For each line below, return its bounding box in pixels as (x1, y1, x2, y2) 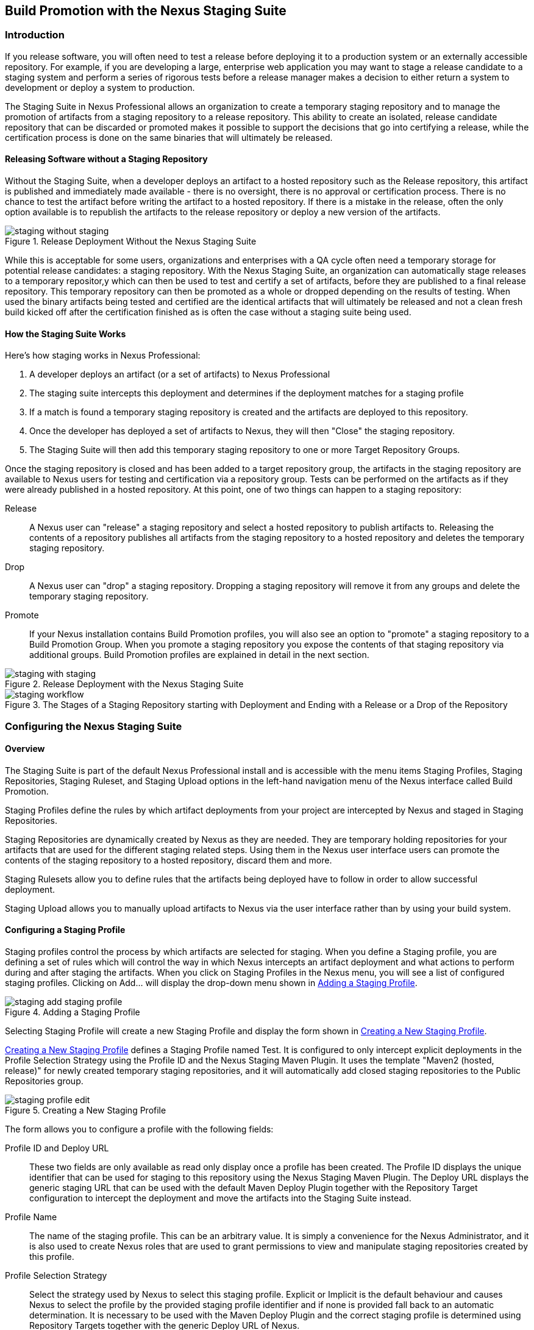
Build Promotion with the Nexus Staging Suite (5, 3, 287, 18)
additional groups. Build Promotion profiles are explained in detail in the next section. (29, 649, 369, 660)
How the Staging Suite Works (5, 328, 126, 339)
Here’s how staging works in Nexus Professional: (5, 350, 201, 361)
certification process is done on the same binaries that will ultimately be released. (5, 132, 333, 143)
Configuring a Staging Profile (5, 924, 126, 935)
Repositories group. (5, 1076, 84, 1087)
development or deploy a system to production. (5, 82, 195, 93)
